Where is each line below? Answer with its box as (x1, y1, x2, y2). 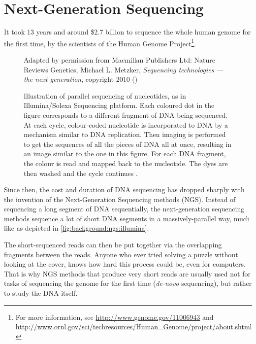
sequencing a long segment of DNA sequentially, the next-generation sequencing (4, 204, 245, 214)
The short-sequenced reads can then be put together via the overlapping (4, 240, 222, 250)
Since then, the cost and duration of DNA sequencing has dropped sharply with (4, 184, 245, 195)
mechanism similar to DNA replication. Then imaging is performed (24, 129, 226, 139)
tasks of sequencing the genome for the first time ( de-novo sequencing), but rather (4, 278, 252, 288)
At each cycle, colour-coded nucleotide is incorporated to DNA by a (24, 119, 228, 130)
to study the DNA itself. (4, 288, 78, 298)
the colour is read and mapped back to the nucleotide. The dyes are (24, 158, 228, 168)
